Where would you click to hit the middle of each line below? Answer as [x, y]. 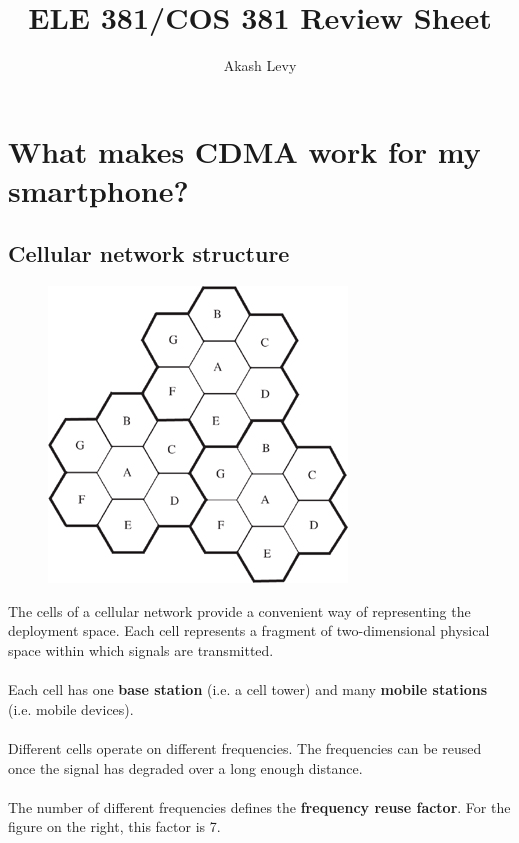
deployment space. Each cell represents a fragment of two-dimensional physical [249, 630]
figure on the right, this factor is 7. [114, 826]
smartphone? [98, 189]
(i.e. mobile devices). [71, 708]
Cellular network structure [149, 253]
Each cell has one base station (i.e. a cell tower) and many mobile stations [248, 689]
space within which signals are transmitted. [141, 650]
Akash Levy [260, 65]
